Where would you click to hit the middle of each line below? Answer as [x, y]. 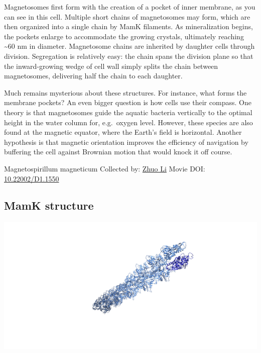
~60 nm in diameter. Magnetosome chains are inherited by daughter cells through [129, 46]
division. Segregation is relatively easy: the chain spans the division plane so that [129, 56]
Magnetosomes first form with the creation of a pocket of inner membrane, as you [130, 7]
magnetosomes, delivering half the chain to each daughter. [93, 76]
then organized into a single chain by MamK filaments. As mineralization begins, [128, 26]
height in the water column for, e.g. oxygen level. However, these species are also [128, 122]
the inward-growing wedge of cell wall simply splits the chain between [111, 66]
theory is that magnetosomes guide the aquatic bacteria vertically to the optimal [128, 112]
